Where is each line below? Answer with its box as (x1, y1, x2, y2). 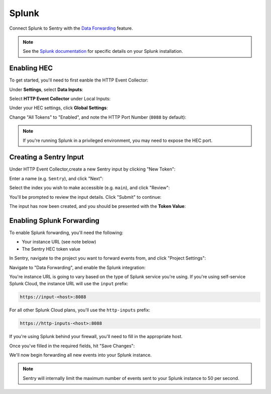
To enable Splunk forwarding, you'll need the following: (9, 229, 123, 235)
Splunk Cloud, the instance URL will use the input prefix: (9, 281, 128, 287)
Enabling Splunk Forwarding (9, 216, 100, 225)
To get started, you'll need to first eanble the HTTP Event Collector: (9, 77, 149, 83)
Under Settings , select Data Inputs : (9, 86, 84, 93)
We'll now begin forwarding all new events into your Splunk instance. (9, 352, 152, 358)
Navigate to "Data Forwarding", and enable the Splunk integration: (9, 264, 146, 270)
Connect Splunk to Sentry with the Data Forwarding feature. (9, 25, 133, 31)
